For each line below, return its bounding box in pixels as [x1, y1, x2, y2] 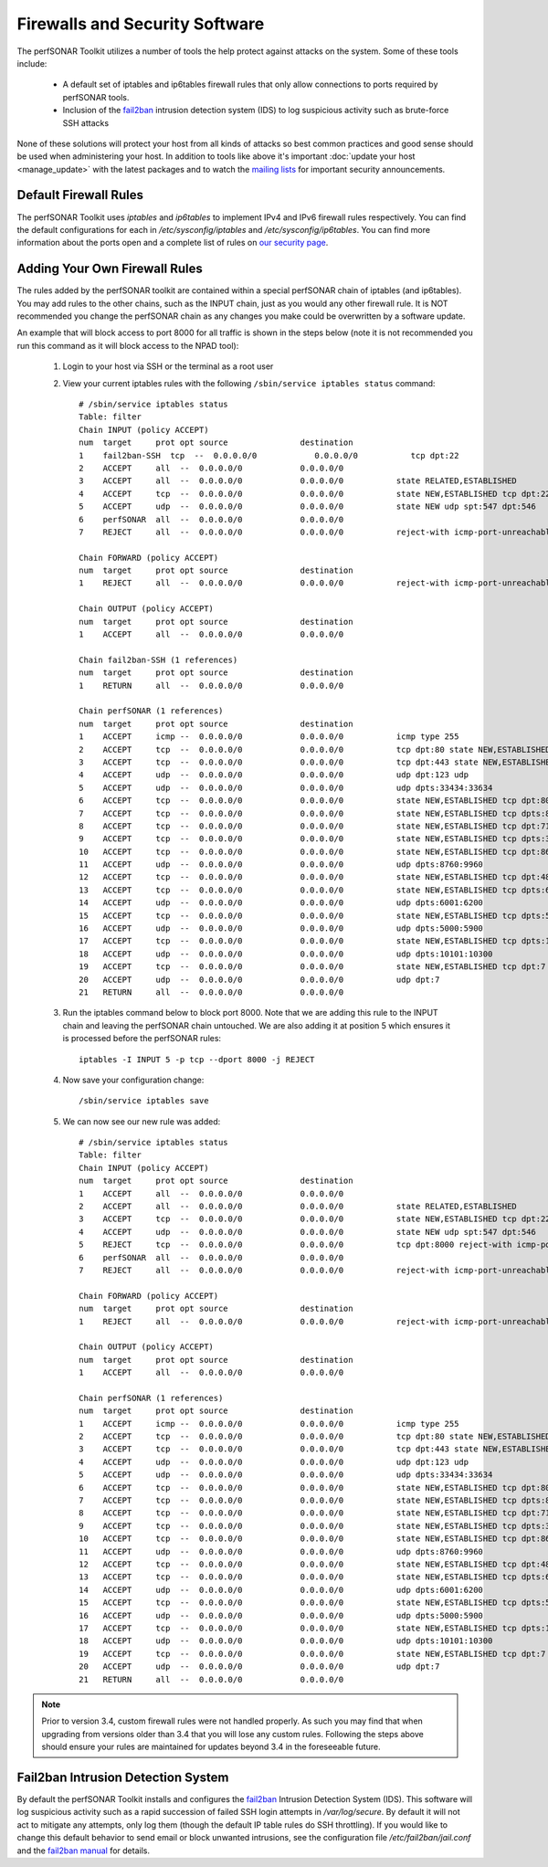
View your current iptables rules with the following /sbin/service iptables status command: [62, 377, 436, 388]
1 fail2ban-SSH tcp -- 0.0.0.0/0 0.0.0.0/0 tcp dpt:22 [79, 450, 459, 460]
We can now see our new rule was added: [62, 1115, 221, 1127]
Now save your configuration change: [62, 1074, 205, 1085]
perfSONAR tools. [62, 91, 130, 102]
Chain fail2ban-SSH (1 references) [79, 654, 238, 665]
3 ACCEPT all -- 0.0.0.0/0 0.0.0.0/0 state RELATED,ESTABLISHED [79, 476, 518, 486]
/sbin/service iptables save [79, 1096, 209, 1106]
